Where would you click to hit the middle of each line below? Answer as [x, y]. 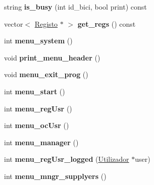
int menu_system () [38, 41]
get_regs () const [107, 23]
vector [14, 23]
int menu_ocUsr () [37, 125]
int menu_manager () [41, 142]
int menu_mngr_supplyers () [55, 176]
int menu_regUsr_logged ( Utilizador [67, 159]
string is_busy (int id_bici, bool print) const [75, 7]
